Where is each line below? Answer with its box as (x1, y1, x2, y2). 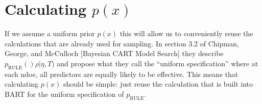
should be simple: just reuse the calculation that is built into (63, 79, 253, 89)
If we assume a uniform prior (5, 28, 95, 39)
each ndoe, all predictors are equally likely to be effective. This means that (5, 68, 239, 79)
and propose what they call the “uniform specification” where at (57, 58, 258, 68)
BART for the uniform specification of (5, 88, 124, 99)
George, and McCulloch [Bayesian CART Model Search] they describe (5, 48, 224, 59)
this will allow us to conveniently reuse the (120, 28, 253, 39)
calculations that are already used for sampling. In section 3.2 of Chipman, (5, 38, 239, 48)
